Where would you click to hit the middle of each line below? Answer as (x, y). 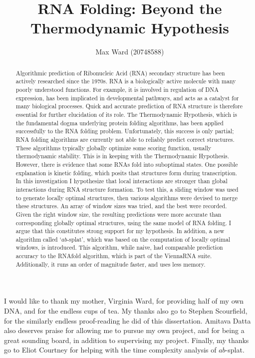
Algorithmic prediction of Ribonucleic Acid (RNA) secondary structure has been (120, 73)
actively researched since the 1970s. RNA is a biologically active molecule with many (126, 81)
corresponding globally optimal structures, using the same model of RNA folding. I (124, 222)
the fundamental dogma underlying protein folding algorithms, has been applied (120, 123)
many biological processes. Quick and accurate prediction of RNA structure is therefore (129, 106)
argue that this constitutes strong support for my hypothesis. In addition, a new (120, 231)
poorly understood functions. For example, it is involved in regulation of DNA (117, 90)
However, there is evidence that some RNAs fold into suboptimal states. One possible (127, 164)
